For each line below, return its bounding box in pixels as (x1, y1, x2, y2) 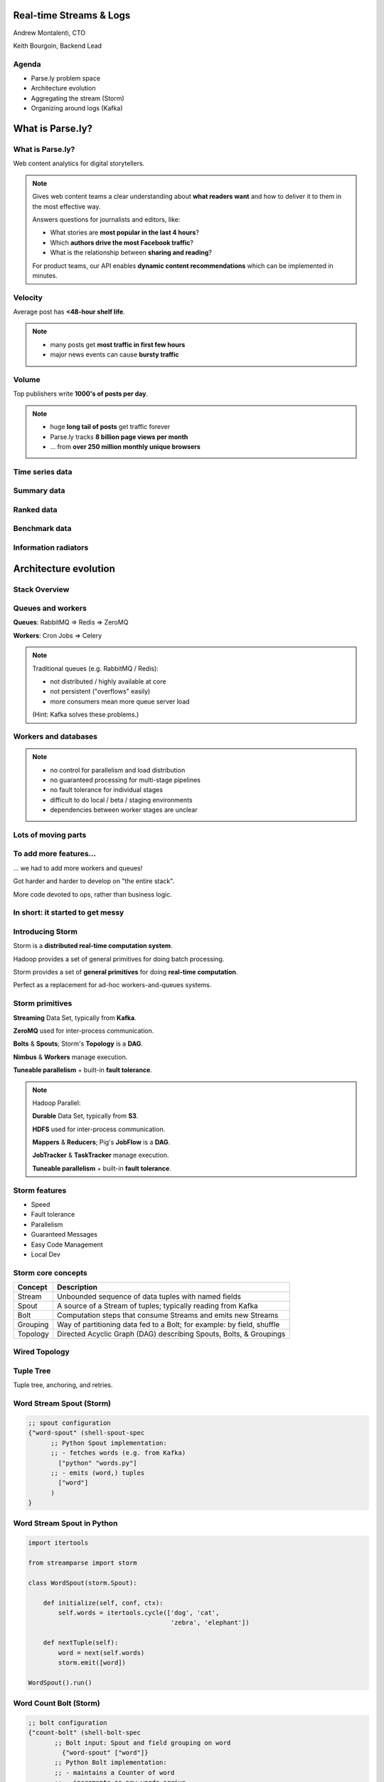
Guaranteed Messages (31, 1230, 97, 1239)
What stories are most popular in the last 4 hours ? (50, 228, 199, 237)
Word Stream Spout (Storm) (13, 1399, 112, 1408)
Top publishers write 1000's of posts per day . (13, 389, 149, 398)
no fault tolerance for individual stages (50, 786, 164, 794)
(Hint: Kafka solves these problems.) (32, 710, 139, 719)
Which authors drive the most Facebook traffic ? (50, 238, 193, 247)
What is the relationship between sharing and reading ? (50, 248, 213, 257)
